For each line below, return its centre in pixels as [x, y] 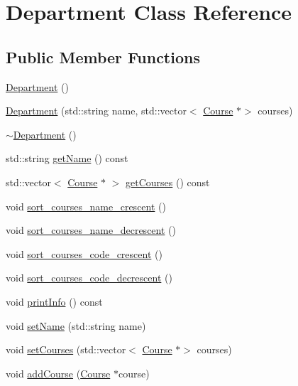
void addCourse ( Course [58, 373]
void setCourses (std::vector [66, 349]
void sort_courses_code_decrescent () [89, 278]
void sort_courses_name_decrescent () [91, 230]
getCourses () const [168, 182]
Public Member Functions [103, 57]
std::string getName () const [67, 158]
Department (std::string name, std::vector [96, 111]
